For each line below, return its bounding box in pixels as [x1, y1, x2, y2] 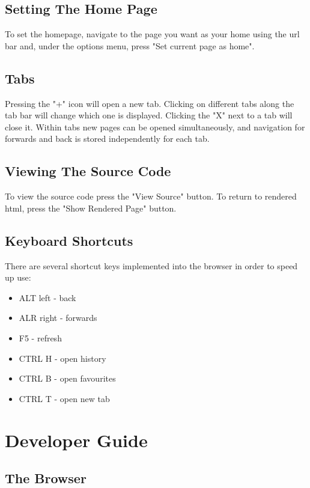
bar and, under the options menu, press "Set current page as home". [5, 39, 255, 52]
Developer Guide [5, 427, 148, 452]
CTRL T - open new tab [19, 392, 110, 404]
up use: [5, 271, 31, 284]
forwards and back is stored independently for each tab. [5, 132, 210, 145]
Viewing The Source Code [5, 162, 171, 180]
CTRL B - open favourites [19, 372, 116, 385]
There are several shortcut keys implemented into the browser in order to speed [5, 259, 298, 272]
